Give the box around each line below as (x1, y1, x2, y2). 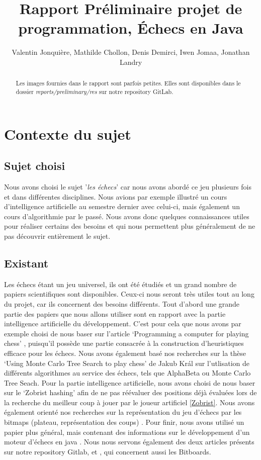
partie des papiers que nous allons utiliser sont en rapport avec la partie (4, 308, 226, 319)
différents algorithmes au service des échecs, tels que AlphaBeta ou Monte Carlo (4, 367, 251, 378)
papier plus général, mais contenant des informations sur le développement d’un (4, 426, 250, 437)
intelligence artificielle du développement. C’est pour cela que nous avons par (4, 318, 241, 329)
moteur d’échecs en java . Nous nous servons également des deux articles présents (4, 436, 254, 447)
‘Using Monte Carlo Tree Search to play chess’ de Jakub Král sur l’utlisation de (4, 357, 250, 368)
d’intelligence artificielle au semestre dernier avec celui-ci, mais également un (4, 201, 240, 212)
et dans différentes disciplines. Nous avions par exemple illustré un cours (4, 191, 227, 202)
